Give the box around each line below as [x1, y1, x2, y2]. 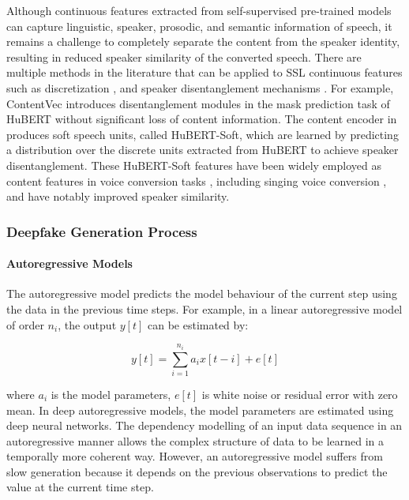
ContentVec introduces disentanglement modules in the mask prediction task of [6, 95, 390, 111]
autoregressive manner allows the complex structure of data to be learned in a [6, 432, 385, 449]
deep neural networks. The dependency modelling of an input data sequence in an [6, 417, 403, 434]
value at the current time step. [6, 479, 154, 495]
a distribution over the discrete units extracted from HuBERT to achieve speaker [6, 141, 399, 158]
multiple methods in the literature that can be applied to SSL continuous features [6, 64, 403, 81]
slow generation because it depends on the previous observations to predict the [6, 463, 388, 479]
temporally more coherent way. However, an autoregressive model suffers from [6, 448, 383, 464]
